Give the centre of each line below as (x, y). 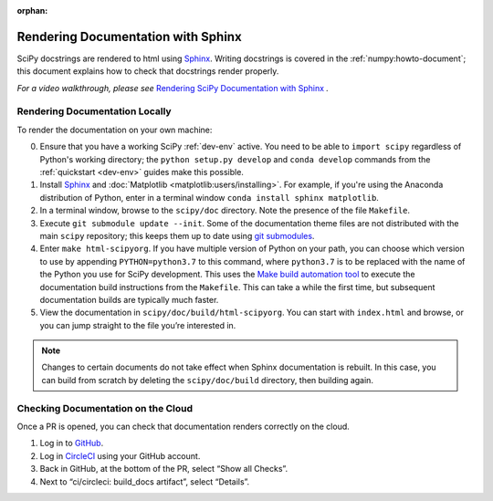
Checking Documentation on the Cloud (105, 408)
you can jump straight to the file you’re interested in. (138, 325)
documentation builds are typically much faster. (129, 299)
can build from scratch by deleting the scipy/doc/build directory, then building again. (208, 380)
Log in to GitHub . (72, 444)
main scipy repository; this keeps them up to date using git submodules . (177, 235)
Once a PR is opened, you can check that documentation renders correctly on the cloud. (184, 426)
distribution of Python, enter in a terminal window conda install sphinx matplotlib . (209, 197)
